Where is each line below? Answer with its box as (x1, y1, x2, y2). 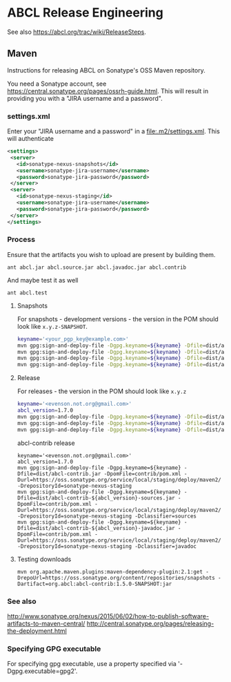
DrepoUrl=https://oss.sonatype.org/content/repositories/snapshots (17, 574, 215, 581)
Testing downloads (17, 555, 72, 563)
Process (7, 235, 36, 245)
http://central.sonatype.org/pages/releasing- (86, 619, 214, 627)
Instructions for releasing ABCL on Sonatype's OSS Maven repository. (7, 66, 205, 74)
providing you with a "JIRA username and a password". (7, 94, 163, 102)
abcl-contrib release (17, 439, 75, 447)
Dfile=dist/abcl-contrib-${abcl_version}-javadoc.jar (17, 524, 175, 531)
